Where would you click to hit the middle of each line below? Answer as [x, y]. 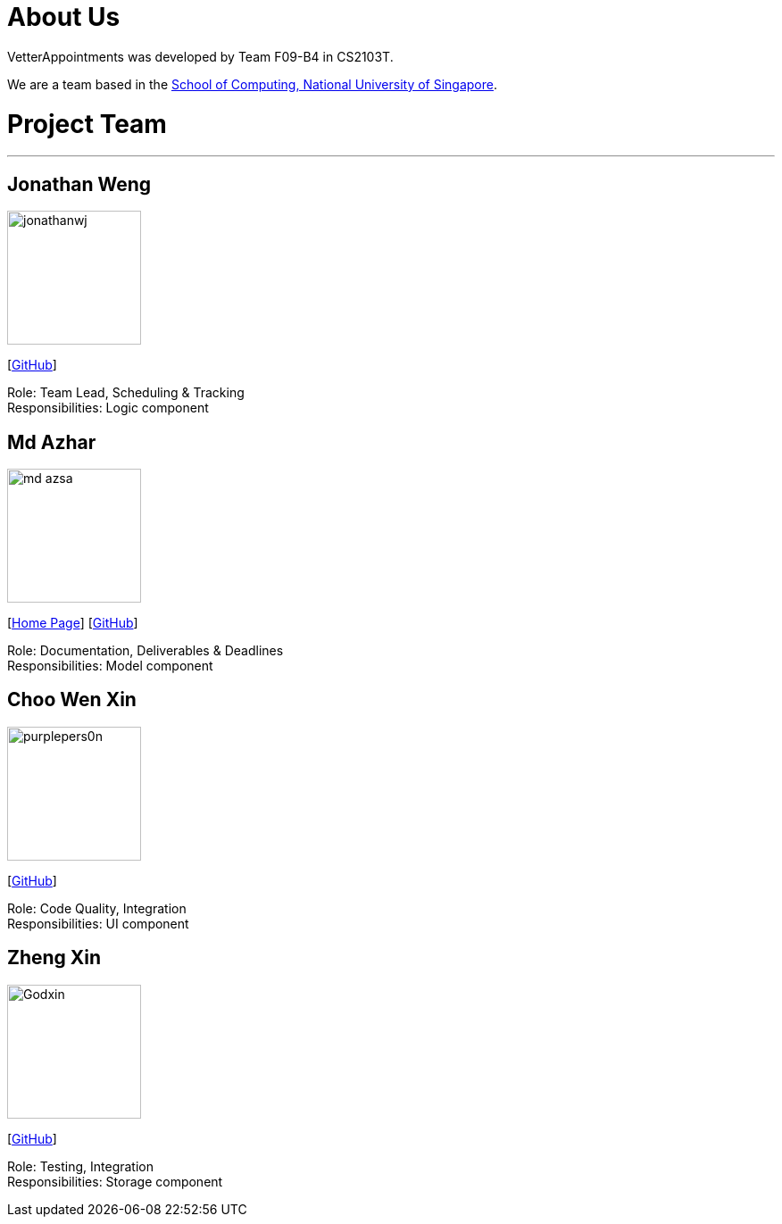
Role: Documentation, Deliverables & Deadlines [146, 650]
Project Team [87, 124]
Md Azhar [52, 442]
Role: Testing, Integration [81, 1166]
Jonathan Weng [79, 184]
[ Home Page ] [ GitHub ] [73, 622]
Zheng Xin [54, 958]
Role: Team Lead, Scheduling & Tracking [126, 393]
